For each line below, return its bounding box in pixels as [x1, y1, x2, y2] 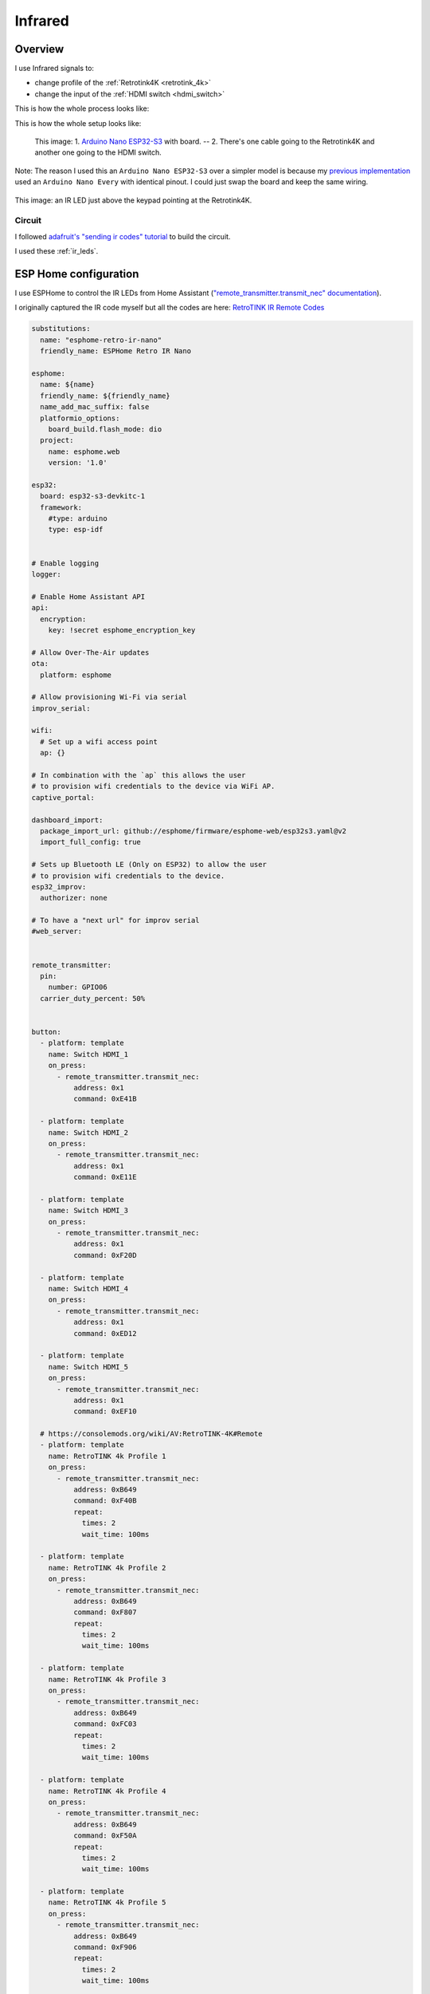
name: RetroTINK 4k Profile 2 [48, 1563, 166, 1572]
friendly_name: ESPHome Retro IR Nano [40, 347, 191, 356]
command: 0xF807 [72, 1608, 137, 1617]
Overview [14, 42, 64, 56]
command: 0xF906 [72, 1943, 137, 1952]
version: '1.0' [48, 459, 107, 467]
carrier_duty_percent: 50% [40, 994, 146, 1003]
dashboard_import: [31, 815, 104, 825]
